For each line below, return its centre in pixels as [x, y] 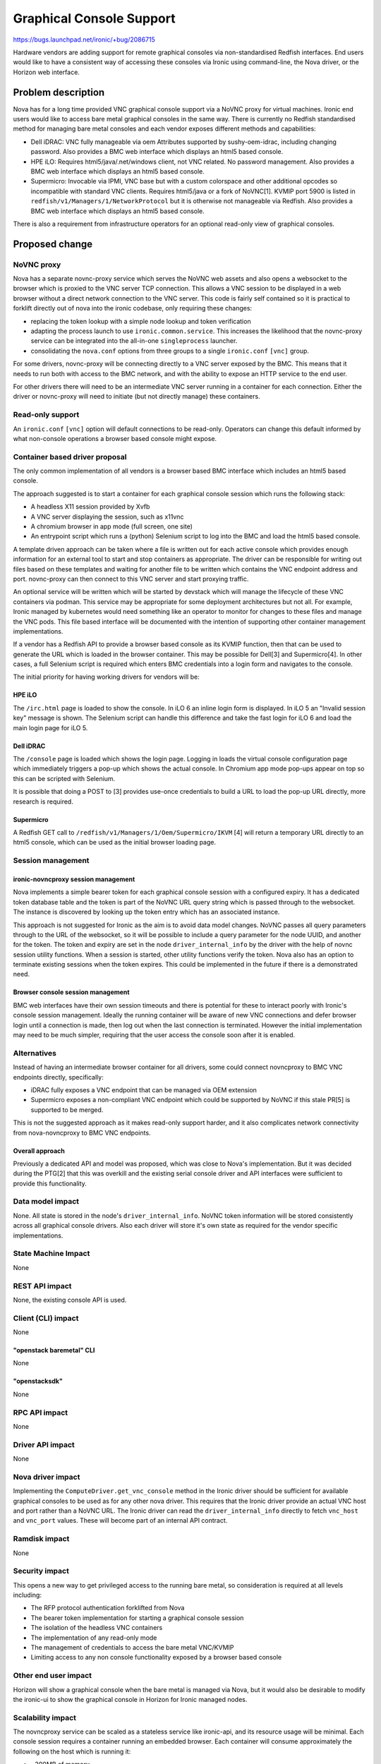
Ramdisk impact [41, 1539]
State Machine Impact [52, 1254]
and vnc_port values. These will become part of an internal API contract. [120, 1521]
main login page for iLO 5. [50, 727]
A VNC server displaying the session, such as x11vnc [107, 516]
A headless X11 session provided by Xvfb [90, 507]
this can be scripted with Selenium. [64, 778]
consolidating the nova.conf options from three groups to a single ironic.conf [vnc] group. [170, 351]
